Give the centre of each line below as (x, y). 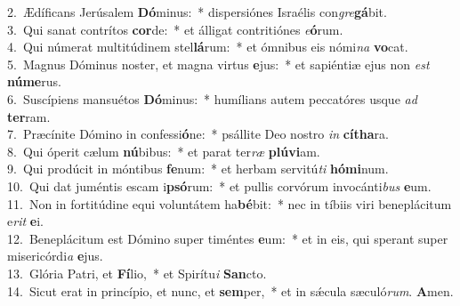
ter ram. (29, 116)
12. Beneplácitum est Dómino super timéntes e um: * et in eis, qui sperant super (228, 238)
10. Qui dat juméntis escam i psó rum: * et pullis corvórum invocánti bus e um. (219, 185)
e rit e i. (25, 221)
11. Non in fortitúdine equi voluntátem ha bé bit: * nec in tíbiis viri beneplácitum (230, 203)
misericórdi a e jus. (55, 256)
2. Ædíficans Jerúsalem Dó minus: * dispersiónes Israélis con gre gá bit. (197, 12)
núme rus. (34, 81)
